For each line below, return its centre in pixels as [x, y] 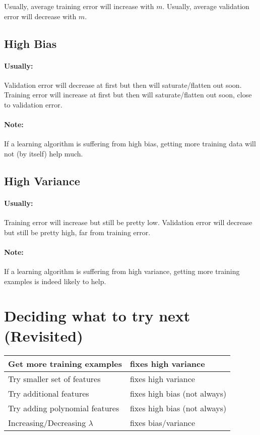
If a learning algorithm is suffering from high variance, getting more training [122, 271]
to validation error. [33, 104]
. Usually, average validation [206, 6]
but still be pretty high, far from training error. [77, 232]
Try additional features [49, 393]
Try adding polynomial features [64, 408]
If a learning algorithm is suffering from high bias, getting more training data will [130, 144]
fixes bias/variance [162, 422]
